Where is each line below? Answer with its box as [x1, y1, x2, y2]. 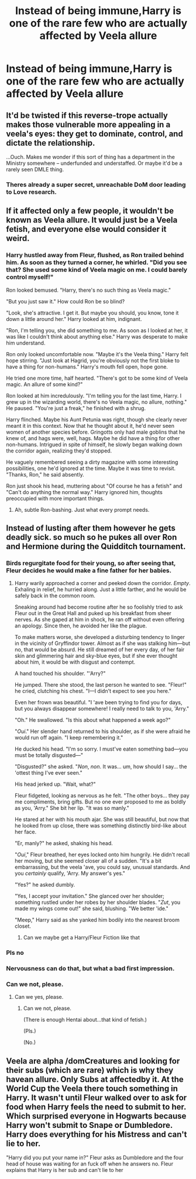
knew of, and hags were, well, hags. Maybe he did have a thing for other [6, 434, 180, 441]
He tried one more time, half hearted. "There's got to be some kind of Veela [6, 374, 188, 381]
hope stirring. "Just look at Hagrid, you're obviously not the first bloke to [6, 357, 180, 364]
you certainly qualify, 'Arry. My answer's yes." [14, 870, 126, 877]
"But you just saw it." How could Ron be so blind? [6, 298, 125, 305]
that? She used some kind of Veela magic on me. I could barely [6, 266, 188, 274]
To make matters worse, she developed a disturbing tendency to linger [14, 634, 185, 641]
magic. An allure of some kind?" [6, 380, 83, 388]
